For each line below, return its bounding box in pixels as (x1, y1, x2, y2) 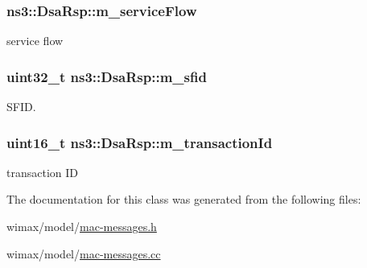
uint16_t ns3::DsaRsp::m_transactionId (6, 132, 273, 152)
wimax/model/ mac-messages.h (6, 218, 157, 235)
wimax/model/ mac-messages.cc (6, 245, 161, 262)
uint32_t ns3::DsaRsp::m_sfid (6, 66, 207, 86)
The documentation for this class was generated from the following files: (6, 191, 361, 208)
